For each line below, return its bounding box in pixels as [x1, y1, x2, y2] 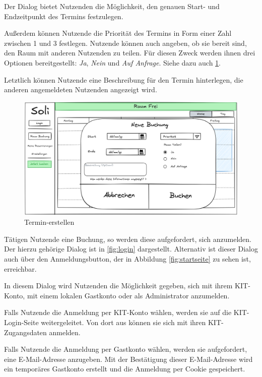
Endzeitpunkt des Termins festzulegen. [4, 11, 123, 21]
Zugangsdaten [4, 327, 47, 337]
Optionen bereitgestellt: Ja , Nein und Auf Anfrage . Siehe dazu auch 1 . [4, 57, 221, 68]
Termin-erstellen [24, 217, 75, 227]
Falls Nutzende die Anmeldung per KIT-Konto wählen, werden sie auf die [4, 307, 232, 318]
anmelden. [49, 327, 81, 337]
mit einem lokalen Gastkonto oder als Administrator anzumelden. [27, 290, 230, 300]
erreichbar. [4, 263, 37, 274]
